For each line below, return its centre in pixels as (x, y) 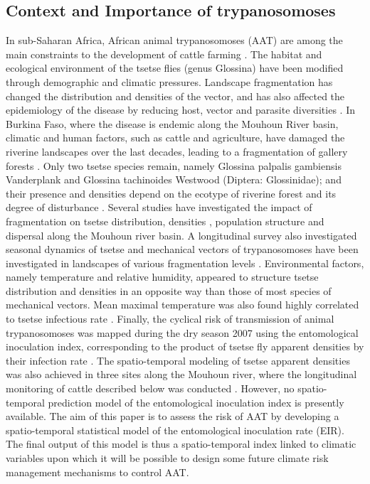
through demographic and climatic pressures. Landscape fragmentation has (169, 81)
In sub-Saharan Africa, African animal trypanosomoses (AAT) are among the (174, 40)
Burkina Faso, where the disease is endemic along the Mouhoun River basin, (172, 123)
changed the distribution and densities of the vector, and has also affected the (175, 96)
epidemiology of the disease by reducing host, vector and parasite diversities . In (181, 110)
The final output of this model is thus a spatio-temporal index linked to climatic (181, 444)
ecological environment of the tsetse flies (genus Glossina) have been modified (175, 68)
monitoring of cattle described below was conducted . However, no (150, 388)
